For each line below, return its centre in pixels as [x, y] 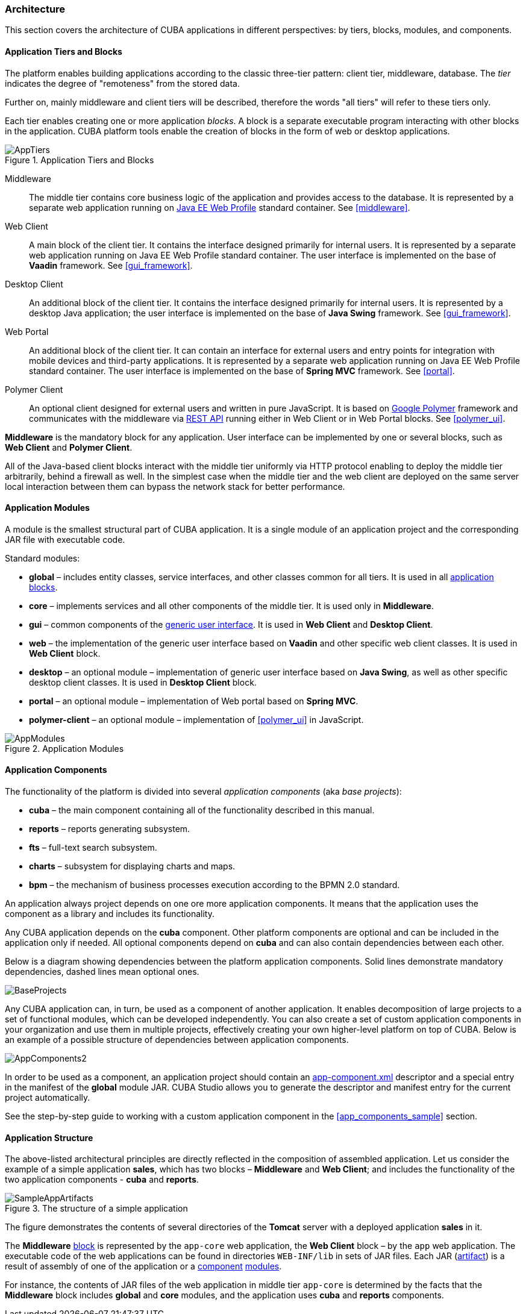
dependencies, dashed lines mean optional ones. [102, 972]
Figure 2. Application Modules [64, 748]
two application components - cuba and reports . [102, 1180]
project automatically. [48, 1098]
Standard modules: [42, 558]
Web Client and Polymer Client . [69, 447]
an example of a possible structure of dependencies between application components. [177, 1040]
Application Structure [49, 1137]
